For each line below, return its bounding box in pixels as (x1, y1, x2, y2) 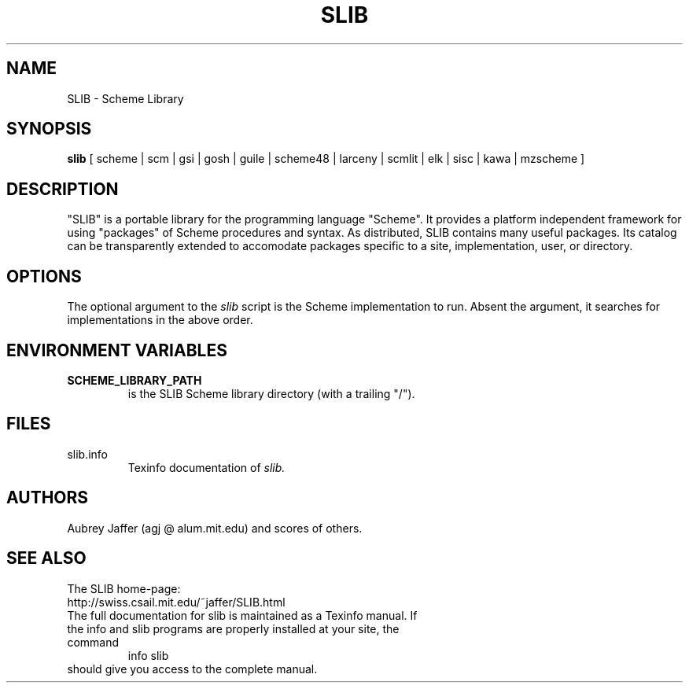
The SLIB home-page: (67, 581, 181, 595)
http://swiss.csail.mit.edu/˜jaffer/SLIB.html (67, 595, 286, 609)
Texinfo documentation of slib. (127, 460, 286, 474)
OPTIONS (6, 266, 82, 286)
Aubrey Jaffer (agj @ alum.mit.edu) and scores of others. (67, 521, 363, 535)
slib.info (67, 447, 108, 461)
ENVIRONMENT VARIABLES (6, 340, 227, 360)
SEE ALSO (6, 548, 87, 569)
